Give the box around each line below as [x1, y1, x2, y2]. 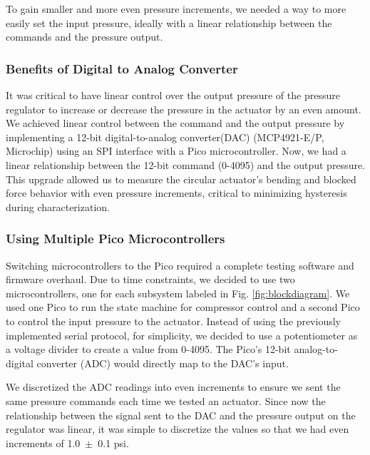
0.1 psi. [98, 435, 129, 450]
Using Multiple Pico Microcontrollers [6, 230, 225, 247]
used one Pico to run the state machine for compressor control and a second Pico [6, 300, 360, 315]
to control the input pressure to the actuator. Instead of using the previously [6, 313, 341, 328]
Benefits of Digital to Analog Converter [6, 59, 238, 77]
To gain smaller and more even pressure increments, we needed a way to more [6, 1, 346, 16]
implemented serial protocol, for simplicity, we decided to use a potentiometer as [6, 327, 358, 342]
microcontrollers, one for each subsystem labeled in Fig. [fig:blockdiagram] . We [6, 285, 350, 300]
